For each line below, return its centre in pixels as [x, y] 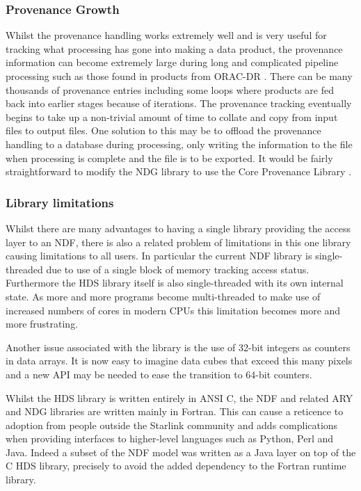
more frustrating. [42, 324]
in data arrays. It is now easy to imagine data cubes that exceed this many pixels [179, 361]
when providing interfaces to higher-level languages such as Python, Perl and [170, 438]
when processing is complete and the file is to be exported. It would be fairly [169, 158]
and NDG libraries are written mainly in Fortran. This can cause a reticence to [175, 411]
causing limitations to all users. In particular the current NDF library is [159, 256]
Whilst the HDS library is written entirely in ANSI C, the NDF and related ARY [179, 397]
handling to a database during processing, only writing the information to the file [179, 144]
